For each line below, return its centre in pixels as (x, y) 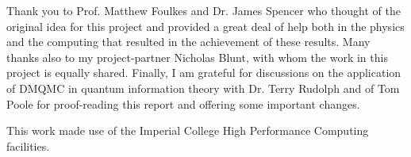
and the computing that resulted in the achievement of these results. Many (188, 42)
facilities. (28, 146)
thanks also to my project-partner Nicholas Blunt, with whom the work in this (197, 57)
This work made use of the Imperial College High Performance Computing (188, 130)
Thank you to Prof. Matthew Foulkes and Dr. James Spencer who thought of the (204, 10)
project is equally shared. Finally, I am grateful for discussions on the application (204, 73)
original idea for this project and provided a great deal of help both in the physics (205, 26)
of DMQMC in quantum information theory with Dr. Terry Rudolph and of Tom (203, 88)
